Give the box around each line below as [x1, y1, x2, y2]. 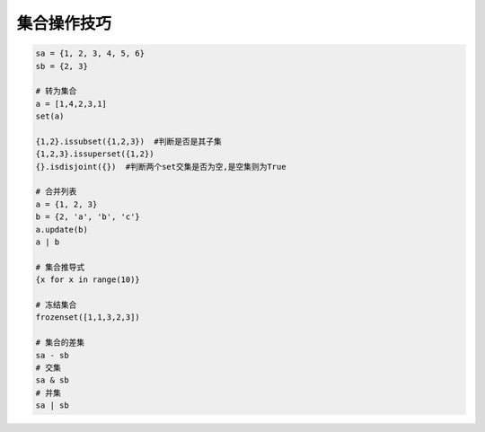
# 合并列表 [35, 187, 77, 197]
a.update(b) [35, 225, 89, 234]
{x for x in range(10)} [35, 275, 141, 285]
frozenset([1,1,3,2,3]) [35, 313, 141, 322]
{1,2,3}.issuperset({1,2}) [35, 149, 154, 159]
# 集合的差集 [35, 338, 85, 348]
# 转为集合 [35, 86, 77, 96]
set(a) [35, 111, 65, 121]
